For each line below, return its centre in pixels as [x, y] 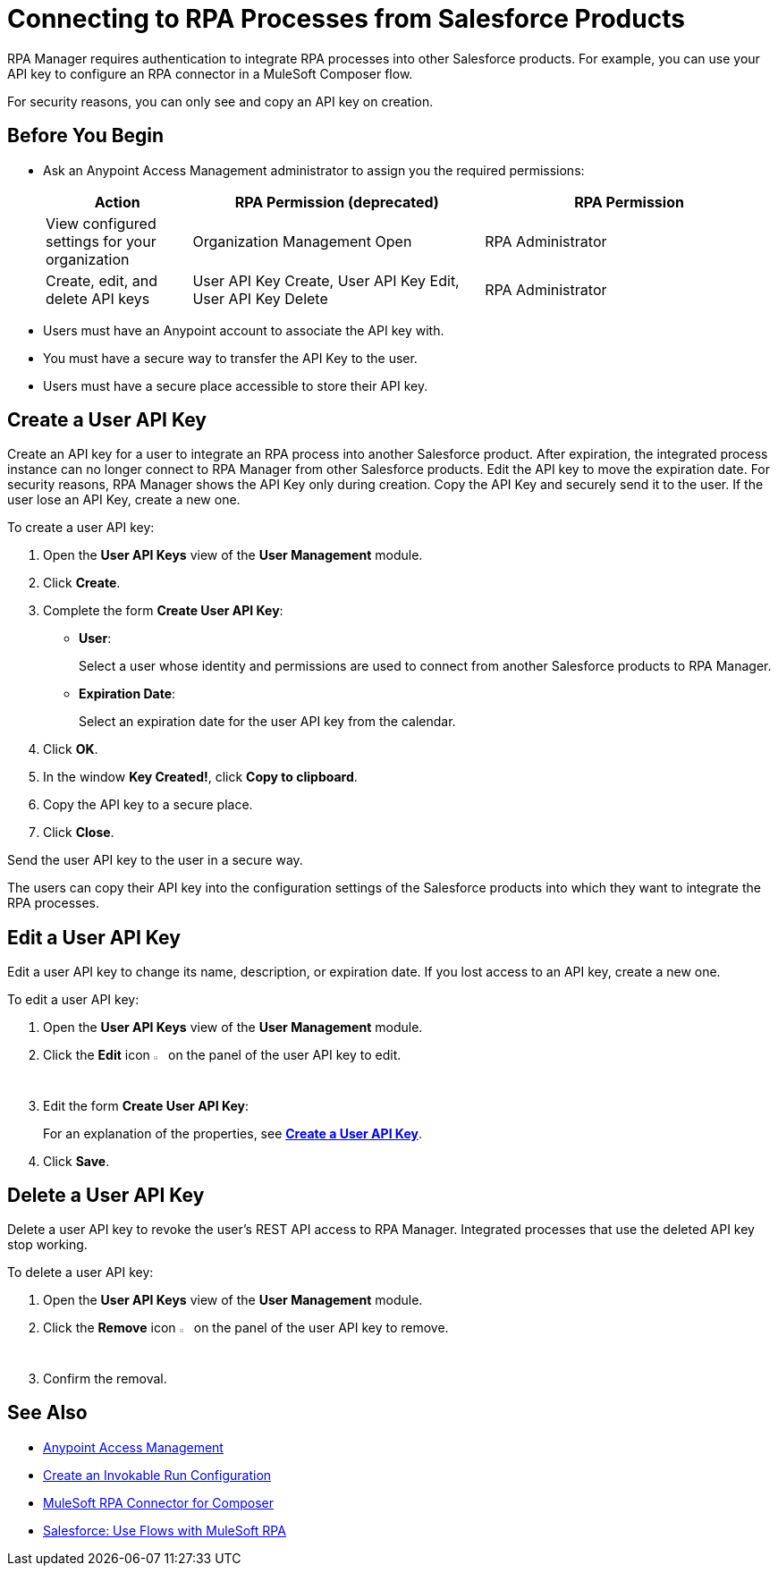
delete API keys [98, 298]
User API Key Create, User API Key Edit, [326, 280]
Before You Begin [86, 136]
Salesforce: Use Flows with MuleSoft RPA [165, 1530]
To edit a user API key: [73, 1000]
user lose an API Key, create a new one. [124, 500]
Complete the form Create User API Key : [163, 611]
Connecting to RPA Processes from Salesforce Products [346, 19]
